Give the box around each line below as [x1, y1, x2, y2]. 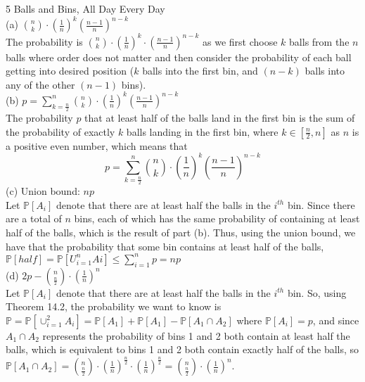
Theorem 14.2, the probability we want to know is [6, 299, 222, 314]
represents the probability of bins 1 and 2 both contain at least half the [42, 328, 350, 343]
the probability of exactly [6, 124, 115, 139]
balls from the [289, 34, 350, 49]
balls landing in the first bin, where [126, 124, 278, 139]
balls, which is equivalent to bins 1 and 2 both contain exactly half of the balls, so [6, 342, 359, 357]
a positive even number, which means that [6, 138, 188, 153]
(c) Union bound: [6, 184, 80, 198]
